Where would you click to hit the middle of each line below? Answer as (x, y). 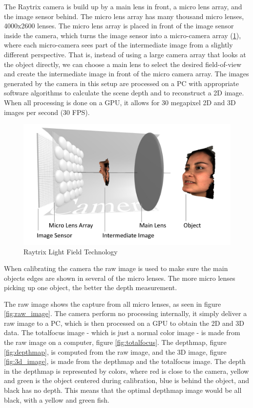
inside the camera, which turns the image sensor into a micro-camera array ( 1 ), (123, 35)
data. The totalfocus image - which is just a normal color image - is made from (122, 332)
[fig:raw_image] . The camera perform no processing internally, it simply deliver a (126, 313)
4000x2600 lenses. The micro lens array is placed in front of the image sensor (119, 26)
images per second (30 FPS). (47, 112)
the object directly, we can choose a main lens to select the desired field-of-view (123, 64)
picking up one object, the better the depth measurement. (91, 287)
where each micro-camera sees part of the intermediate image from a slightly (118, 45)
